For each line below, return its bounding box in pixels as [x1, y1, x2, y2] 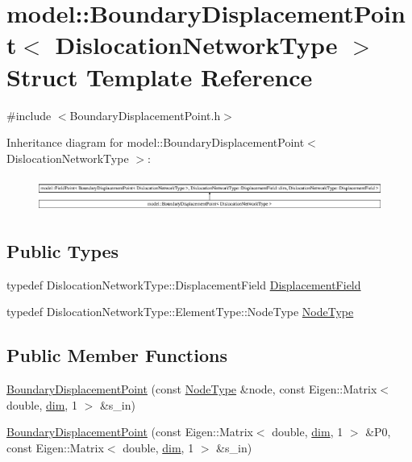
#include [6, 106, 52, 123]
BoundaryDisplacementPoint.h [69, 106, 221, 123]
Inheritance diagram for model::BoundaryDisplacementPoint [6, 134, 305, 151]
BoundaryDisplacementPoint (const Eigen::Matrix [6, 423, 253, 440]
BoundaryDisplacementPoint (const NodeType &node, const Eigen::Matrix [6, 381, 377, 397]
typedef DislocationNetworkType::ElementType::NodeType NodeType [6, 303, 354, 320]
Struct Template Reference [6, 60, 313, 93]
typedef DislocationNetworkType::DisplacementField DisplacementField [6, 276, 361, 293]
